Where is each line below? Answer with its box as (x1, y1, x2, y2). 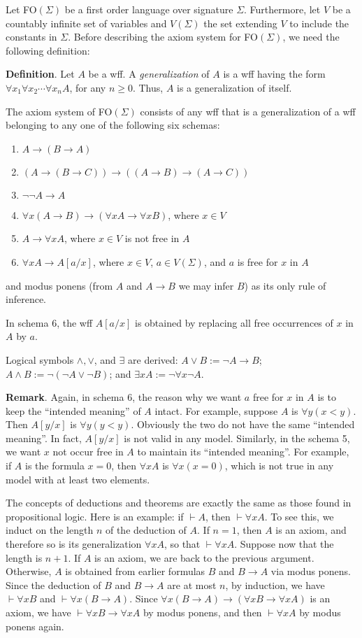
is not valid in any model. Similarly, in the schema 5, (124, 430, 350, 445)
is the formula (25, 458, 85, 473)
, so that (164, 537, 201, 551)
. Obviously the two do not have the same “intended (131, 417, 355, 432)
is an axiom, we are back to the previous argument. (94, 550, 314, 565)
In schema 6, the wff (6, 315, 93, 329)
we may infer (178, 278, 234, 292)
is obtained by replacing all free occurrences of (135, 315, 333, 329)
